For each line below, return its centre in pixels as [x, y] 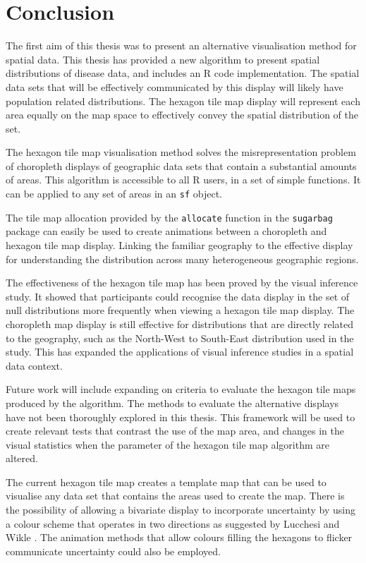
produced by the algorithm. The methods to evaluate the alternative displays [172, 402]
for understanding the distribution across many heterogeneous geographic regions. [182, 259]
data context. [34, 365]
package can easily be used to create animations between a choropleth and [166, 231]
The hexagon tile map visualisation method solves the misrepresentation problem [181, 152]
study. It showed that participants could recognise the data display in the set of [178, 296]
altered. [22, 458]
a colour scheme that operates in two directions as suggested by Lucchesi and [173, 523]
